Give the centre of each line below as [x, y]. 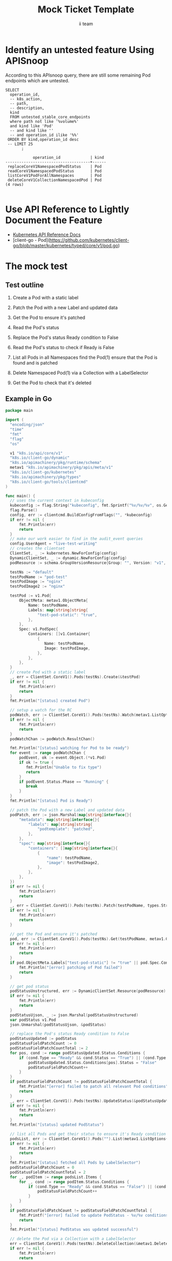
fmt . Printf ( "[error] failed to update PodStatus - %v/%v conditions [93, 1215]
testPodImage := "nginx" [36, 582]
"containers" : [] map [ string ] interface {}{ [73, 848]
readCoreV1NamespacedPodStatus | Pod [55, 171]
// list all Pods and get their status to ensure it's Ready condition [88, 1134]
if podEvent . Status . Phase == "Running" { [64, 782]
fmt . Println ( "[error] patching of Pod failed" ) [71, 967]
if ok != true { [36, 763]
